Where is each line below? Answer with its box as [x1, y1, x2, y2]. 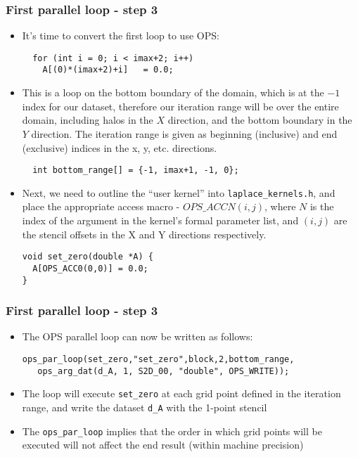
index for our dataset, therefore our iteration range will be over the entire [22, 98, 339, 113]
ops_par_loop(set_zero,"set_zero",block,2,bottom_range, [22, 354, 295, 364]
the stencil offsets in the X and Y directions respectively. [22, 226, 267, 241]
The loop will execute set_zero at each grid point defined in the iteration [22, 386, 341, 401]
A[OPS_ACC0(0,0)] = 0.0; [32, 263, 148, 273]
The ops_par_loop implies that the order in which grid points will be [22, 423, 322, 438]
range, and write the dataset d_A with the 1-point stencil [22, 399, 267, 414]
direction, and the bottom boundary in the [167, 112, 352, 127]
